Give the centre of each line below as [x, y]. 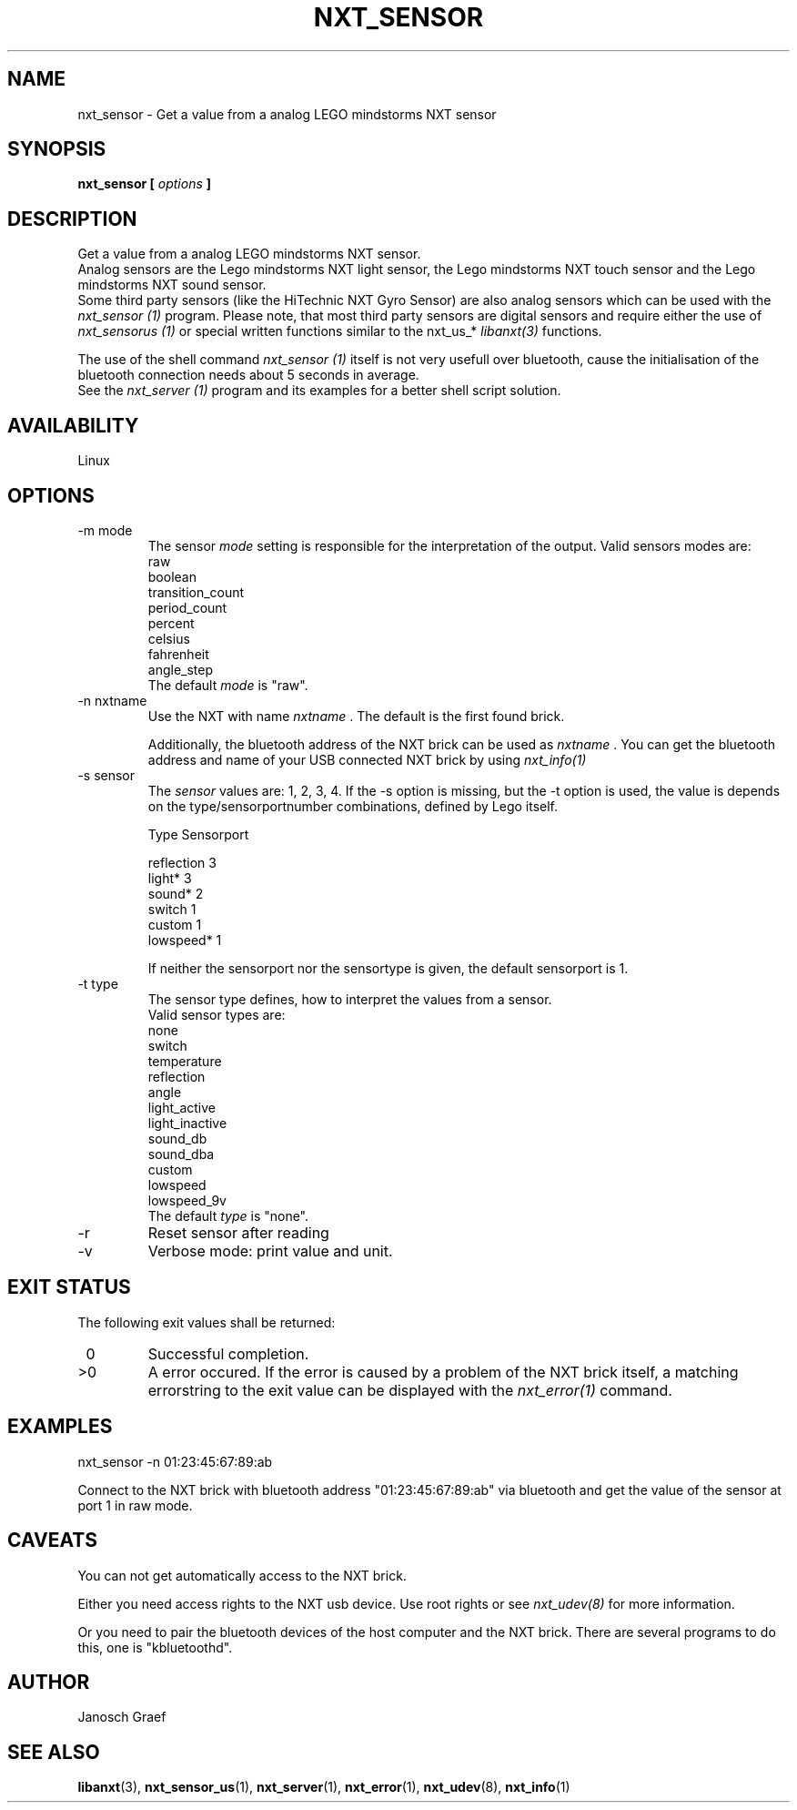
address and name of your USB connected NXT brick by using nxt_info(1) [367, 759]
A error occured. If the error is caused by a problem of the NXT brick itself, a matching [443, 1372]
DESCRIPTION [72, 219]
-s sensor [106, 775]
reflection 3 [182, 862]
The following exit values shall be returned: [207, 1322]
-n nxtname [112, 700]
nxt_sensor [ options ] [145, 184]
